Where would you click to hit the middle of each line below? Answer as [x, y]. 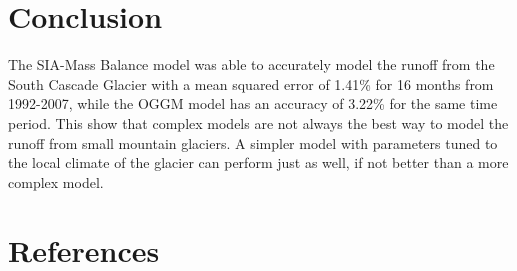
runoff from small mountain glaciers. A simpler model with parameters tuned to [253, 142]
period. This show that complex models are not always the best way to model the [258, 122]
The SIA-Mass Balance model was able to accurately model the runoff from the [251, 64]
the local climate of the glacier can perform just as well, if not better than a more [258, 162]
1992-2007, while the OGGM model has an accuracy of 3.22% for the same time [253, 103]
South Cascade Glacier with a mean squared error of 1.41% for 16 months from [251, 83]
